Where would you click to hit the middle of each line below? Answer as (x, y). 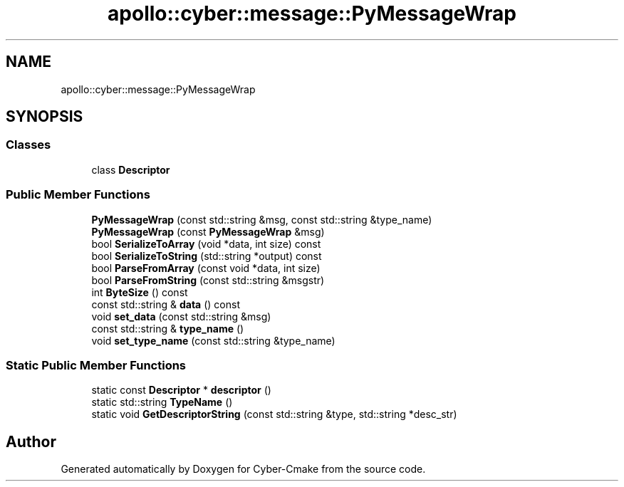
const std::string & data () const (166, 304)
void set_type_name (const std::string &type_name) (213, 340)
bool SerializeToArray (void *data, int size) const (206, 243)
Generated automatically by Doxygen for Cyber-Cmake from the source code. (243, 469)
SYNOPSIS (45, 117)
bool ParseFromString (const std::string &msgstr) (208, 280)
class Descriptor (131, 169)
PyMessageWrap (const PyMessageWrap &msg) (208, 231)
